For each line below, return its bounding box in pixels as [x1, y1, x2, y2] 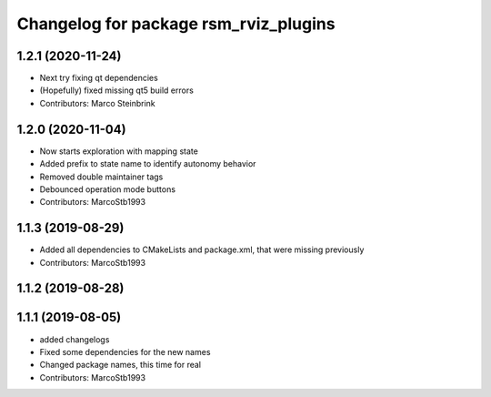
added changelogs [39, 333, 110, 345]
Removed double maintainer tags [39, 171, 164, 182]
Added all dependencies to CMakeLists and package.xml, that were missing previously [39, 244, 365, 255]
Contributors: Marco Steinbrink [39, 97, 156, 108]
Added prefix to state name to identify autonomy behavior [39, 158, 256, 169]
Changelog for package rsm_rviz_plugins [16, 14, 336, 34]
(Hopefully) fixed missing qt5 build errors [39, 85, 195, 96]
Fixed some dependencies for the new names [39, 346, 211, 357]
